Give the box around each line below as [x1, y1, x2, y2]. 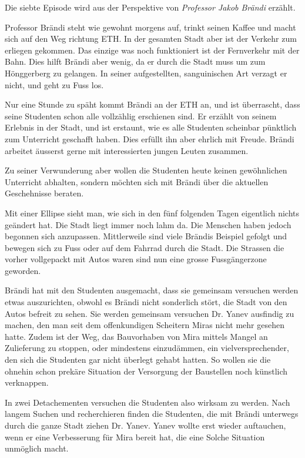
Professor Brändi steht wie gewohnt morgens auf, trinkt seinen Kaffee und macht [5, 21, 296, 33]
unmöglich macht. [5, 442, 69, 454]
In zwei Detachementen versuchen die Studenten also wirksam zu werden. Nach [5, 396, 290, 408]
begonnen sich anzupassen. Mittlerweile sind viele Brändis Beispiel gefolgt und [5, 230, 287, 242]
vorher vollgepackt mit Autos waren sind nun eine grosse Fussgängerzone [5, 253, 267, 265]
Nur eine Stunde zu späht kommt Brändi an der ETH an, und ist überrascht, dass [5, 98, 300, 111]
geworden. [5, 264, 41, 276]
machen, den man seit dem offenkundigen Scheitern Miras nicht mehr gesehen [5, 319, 284, 331]
